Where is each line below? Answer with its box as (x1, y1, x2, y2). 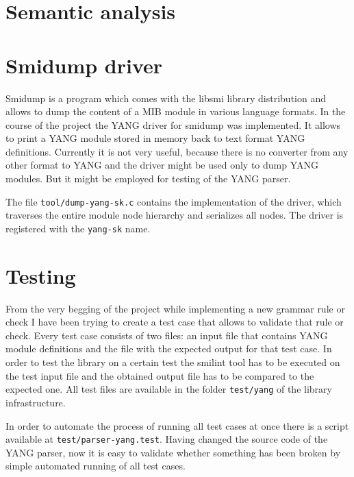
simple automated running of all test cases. (5, 458, 186, 473)
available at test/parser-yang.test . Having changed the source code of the (5, 432, 328, 446)
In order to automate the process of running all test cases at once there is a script (5, 418, 349, 432)
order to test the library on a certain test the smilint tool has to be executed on (5, 355, 340, 369)
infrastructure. (5, 395, 66, 409)
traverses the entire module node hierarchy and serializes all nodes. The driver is (5, 208, 344, 222)
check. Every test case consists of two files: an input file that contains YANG (5, 328, 328, 342)
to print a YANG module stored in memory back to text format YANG (5, 131, 305, 145)
